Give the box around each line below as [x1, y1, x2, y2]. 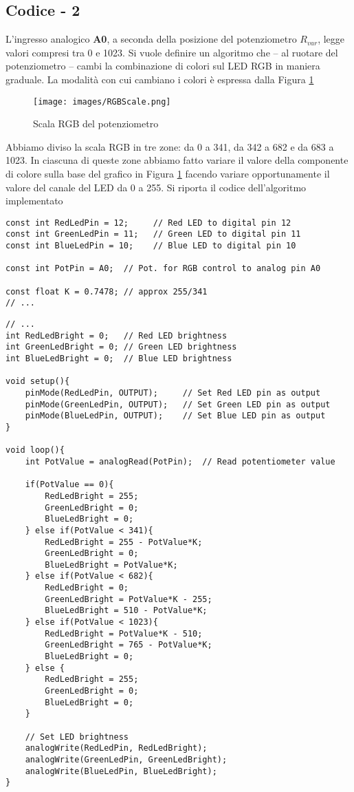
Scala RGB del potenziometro [33, 116, 159, 131]
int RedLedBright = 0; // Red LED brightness [5, 330, 228, 341]
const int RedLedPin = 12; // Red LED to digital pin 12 [5, 217, 291, 228]
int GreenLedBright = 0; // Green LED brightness [5, 342, 237, 352]
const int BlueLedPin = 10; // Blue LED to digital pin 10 [5, 241, 296, 251]
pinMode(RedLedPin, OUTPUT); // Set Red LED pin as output [25, 387, 321, 398]
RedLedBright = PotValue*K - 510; [45, 628, 203, 639]
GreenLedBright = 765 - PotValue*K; [45, 640, 212, 650]
